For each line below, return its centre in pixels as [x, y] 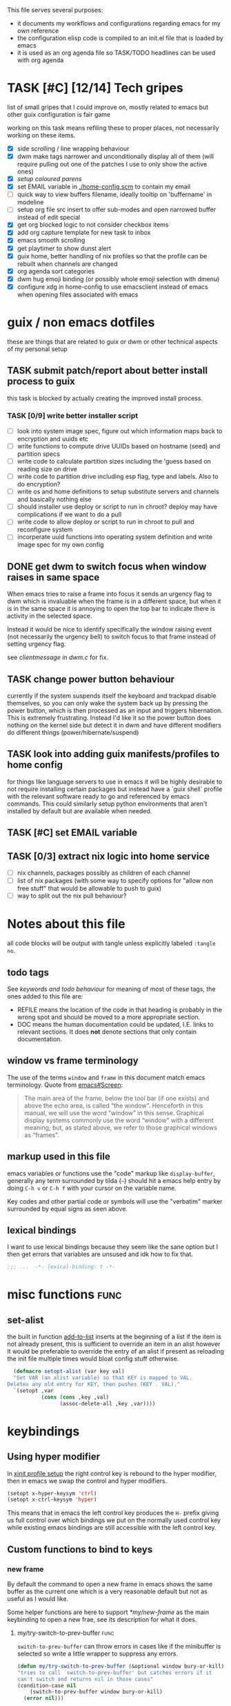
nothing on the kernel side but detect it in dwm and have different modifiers [114, 725]
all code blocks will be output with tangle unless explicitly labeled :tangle [111, 943]
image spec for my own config [60, 544]
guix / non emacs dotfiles [81, 322]
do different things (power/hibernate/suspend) [73, 732]
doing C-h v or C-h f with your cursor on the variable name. [92, 1188]
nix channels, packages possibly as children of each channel [104, 873]
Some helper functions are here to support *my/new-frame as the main [108, 1612]
